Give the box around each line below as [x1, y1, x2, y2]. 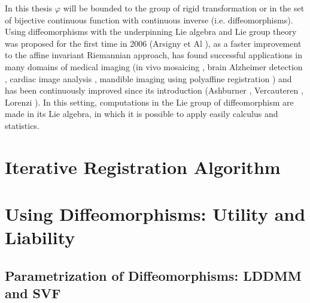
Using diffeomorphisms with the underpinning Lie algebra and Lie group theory [5, 25, 297, 38]
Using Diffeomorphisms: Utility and [5, 202, 306, 226]
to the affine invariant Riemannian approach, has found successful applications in [5, 49, 302, 61]
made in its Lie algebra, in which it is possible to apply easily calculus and [5, 107, 278, 120]
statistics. [5, 119, 39, 131]
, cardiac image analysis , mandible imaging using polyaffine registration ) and [5, 72, 292, 85]
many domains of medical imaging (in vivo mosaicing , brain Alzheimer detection [5, 60, 303, 73]
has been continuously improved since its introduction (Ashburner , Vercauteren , [5, 84, 303, 97]
